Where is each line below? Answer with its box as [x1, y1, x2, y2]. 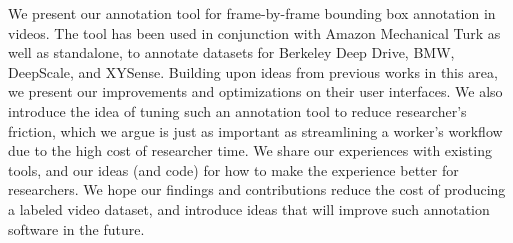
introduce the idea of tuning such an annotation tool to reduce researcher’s [8, 100, 467, 121]
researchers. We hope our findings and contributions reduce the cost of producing [8, 179, 506, 200]
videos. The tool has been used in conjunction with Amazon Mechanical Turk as [8, 22, 501, 43]
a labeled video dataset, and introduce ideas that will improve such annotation [8, 198, 490, 219]
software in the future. [8, 218, 145, 239]
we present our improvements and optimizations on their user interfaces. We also [8, 81, 503, 102]
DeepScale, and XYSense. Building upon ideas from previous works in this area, [8, 61, 498, 82]
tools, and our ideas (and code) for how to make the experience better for [8, 159, 459, 180]
